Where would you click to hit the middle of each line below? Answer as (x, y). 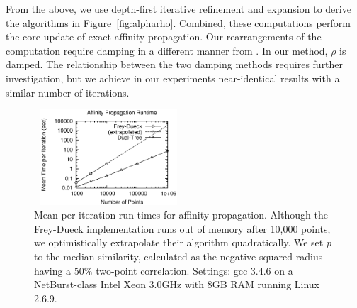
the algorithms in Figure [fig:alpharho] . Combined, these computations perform (178, 22)
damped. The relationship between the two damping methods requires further (175, 64)
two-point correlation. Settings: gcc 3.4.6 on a (194, 270)
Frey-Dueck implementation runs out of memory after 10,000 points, (182, 228)
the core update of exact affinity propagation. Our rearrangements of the (164, 37)
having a (53, 270)
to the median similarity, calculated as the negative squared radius (178, 256)
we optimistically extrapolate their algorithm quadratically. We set (179, 242)
